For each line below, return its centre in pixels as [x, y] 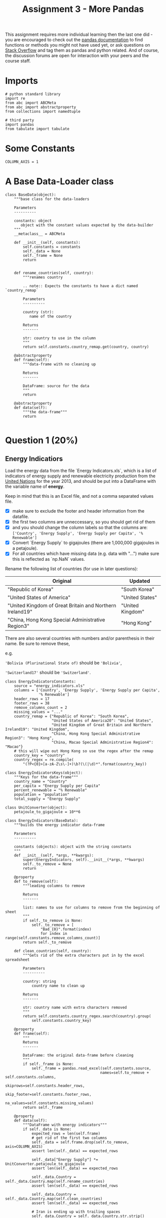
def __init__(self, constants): [47, 242]
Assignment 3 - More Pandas [83, 9]
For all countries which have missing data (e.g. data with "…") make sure [86, 554]
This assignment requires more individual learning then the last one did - [79, 35]
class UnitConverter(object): [36, 808]
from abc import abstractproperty [41, 107]
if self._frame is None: [48, 1064]
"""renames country [43, 277]
